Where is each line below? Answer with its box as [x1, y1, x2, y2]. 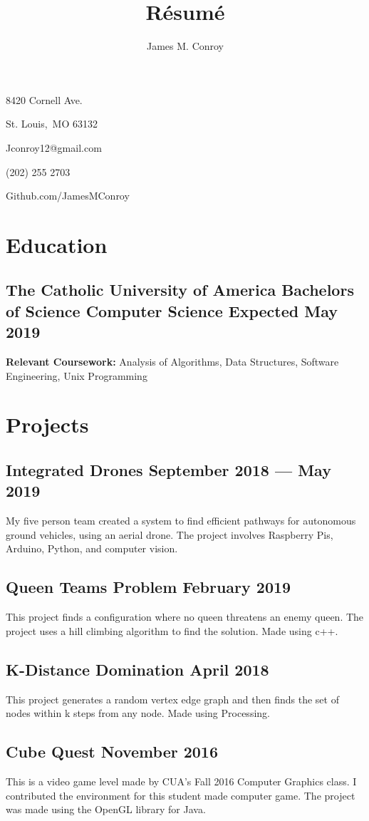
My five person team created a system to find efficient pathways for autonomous [6, 513, 356, 528]
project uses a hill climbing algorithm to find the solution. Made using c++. [6, 623, 338, 638]
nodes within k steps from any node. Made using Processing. [6, 706, 270, 721]
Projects [6, 410, 89, 439]
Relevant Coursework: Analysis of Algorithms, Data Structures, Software [6, 354, 339, 369]
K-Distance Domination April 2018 [6, 658, 269, 680]
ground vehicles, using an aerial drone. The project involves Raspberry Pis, [6, 527, 333, 542]
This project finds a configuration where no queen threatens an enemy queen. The [6, 609, 364, 624]
